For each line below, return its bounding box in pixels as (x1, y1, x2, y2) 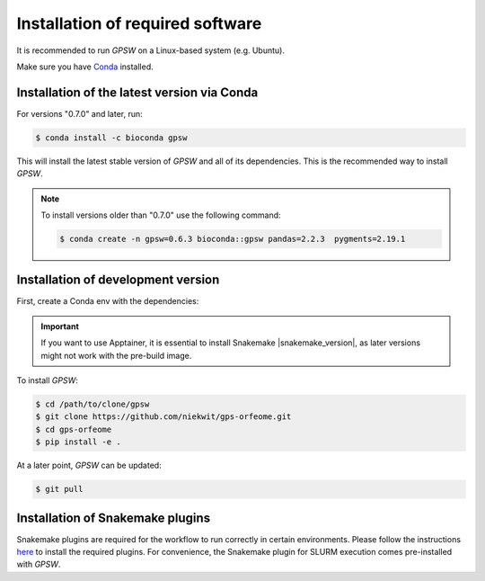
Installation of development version (16, 273, 220, 288)
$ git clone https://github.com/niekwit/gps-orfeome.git (35, 412, 292, 422)
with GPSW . (16, 559, 61, 570)
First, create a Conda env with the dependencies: (16, 296, 199, 307)
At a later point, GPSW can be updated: (16, 460, 162, 471)
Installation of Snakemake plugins (16, 510, 211, 525)
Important (40, 320, 80, 332)
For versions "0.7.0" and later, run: (16, 108, 143, 119)
